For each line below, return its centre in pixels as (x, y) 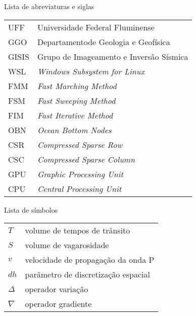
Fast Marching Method (77, 86)
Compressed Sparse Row (80, 144)
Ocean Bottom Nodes (74, 130)
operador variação (57, 289)
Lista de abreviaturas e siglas (49, 6)
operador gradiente (58, 304)
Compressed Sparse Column (86, 159)
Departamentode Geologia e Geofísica (104, 42)
